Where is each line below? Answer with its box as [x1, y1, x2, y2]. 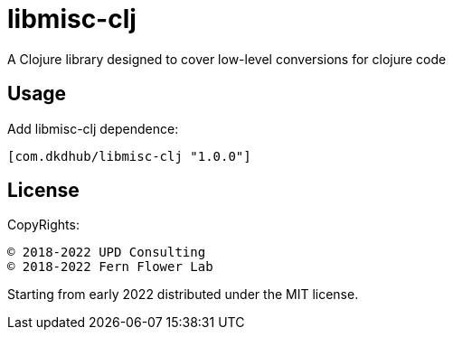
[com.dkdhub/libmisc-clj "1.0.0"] [7, 148, 251, 164]
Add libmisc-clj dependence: [7, 120, 179, 136]
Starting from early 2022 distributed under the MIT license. [7, 286, 359, 303]
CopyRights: [7, 217, 80, 233]
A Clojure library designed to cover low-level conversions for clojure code [7, 51, 447, 67]
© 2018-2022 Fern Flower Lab [7, 259, 213, 275]
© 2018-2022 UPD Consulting [7, 245, 206, 260]
